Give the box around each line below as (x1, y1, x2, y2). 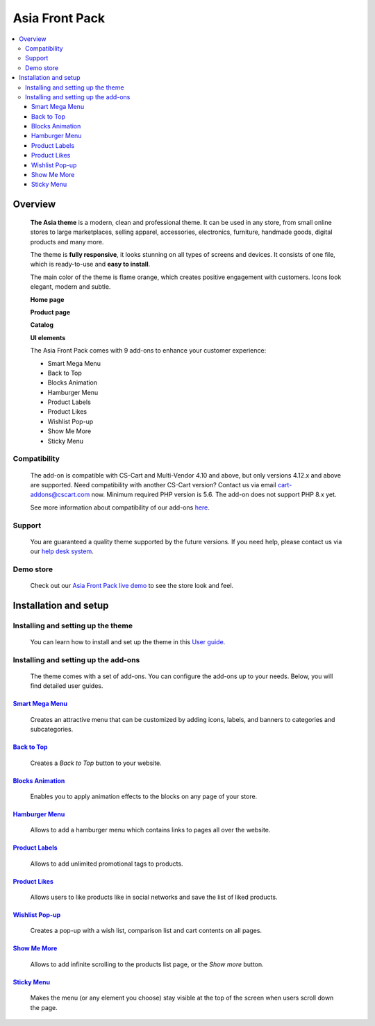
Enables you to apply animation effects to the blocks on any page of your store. (30, 792, 258, 800)
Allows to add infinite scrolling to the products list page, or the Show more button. (30, 960, 264, 968)
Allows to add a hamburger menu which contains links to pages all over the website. (30, 826, 271, 834)
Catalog (30, 321, 54, 329)
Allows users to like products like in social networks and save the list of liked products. (30, 893, 278, 902)
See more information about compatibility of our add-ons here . (30, 503, 210, 512)
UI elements (30, 333, 66, 342)
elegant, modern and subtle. (30, 283, 111, 291)
